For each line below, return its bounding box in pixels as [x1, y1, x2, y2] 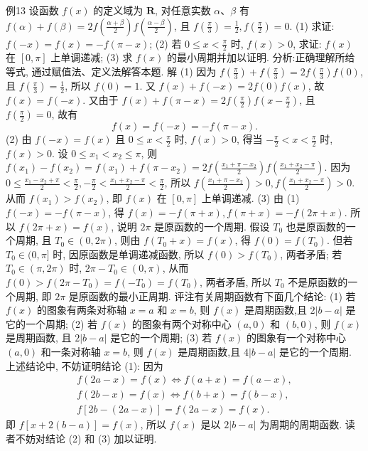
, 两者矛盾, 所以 [199, 275, 272, 289]
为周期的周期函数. [259, 417, 342, 432]
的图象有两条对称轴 [37, 302, 127, 317]
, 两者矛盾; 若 [280, 246, 342, 261]
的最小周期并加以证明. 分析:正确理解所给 [167, 50, 355, 65]
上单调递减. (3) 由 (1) [201, 191, 300, 206]
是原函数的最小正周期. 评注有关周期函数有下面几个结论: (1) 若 [68, 288, 356, 303]
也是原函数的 [286, 218, 346, 233]
